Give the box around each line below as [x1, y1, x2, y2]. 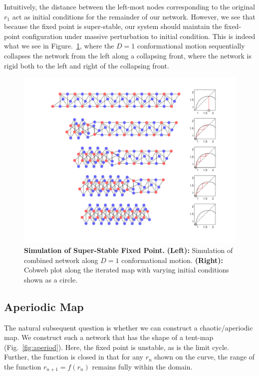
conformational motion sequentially [137, 40, 245, 51]
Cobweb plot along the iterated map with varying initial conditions [24, 264, 229, 275]
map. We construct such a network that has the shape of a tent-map [4, 332, 214, 342]
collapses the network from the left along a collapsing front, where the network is [4, 50, 252, 60]
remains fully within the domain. [92, 361, 193, 371]
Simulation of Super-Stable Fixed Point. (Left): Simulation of [24, 245, 233, 255]
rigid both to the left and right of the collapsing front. [4, 60, 169, 70]
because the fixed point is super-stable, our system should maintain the [4, 21, 222, 31]
